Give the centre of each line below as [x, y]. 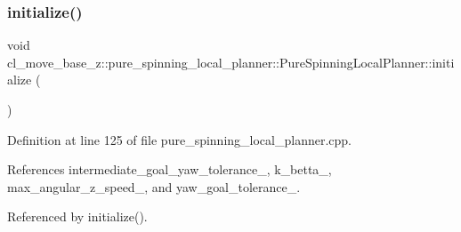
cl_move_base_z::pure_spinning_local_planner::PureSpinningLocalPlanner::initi [231, 62]
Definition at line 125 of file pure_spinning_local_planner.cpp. [179, 139]
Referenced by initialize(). [77, 216]
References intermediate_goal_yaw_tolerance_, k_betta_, [170, 169]
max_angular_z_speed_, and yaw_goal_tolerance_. [154, 186]
